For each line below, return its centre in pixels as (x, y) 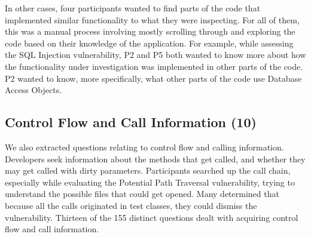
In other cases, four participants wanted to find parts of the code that (133, 8)
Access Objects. (33, 90)
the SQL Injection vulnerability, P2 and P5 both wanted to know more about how (155, 55)
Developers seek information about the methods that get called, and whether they (155, 158)
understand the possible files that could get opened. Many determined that (142, 194)
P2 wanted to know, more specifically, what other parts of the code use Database (153, 78)
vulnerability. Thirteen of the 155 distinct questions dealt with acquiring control (152, 217)
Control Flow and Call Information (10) (131, 122)
